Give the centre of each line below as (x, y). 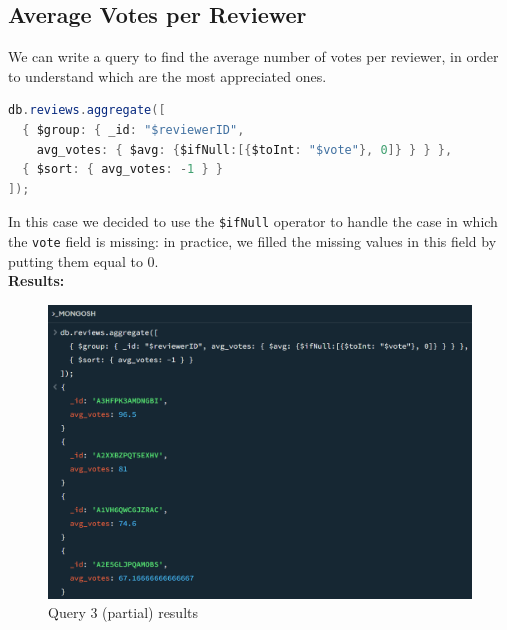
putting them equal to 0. (83, 260)
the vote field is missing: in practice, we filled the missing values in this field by (252, 241)
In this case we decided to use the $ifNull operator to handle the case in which (253, 221)
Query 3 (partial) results (123, 612)
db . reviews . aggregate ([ (87, 110)
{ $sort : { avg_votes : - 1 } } (122, 169)
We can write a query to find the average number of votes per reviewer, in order (253, 56)
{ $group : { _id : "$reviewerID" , (133, 129)
